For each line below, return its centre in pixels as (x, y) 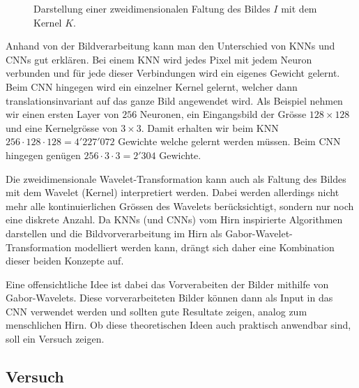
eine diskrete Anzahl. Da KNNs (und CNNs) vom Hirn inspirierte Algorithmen (174, 219)
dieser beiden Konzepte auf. (65, 261)
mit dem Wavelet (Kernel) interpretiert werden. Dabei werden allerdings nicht (173, 192)
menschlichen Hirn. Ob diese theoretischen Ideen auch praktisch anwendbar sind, (178, 325)
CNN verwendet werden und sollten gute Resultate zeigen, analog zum (156, 311)
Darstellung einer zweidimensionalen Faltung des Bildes (152, 8)
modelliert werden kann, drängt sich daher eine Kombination (204, 247)
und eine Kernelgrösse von (62, 127)
